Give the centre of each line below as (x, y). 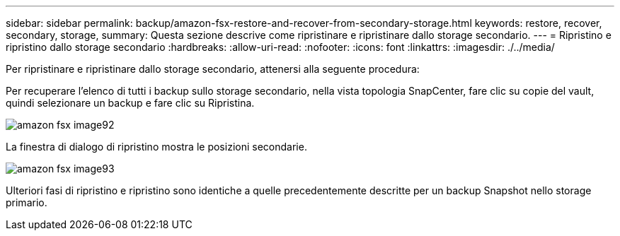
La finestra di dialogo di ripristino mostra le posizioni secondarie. (156, 147)
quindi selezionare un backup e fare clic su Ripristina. (130, 103)
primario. (27, 202)
